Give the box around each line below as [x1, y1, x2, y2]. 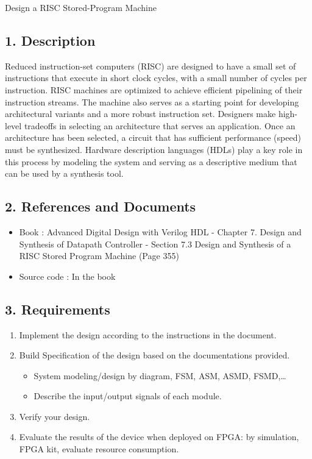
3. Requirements [5, 299, 110, 318]
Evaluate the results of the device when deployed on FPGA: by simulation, [19, 430, 299, 443]
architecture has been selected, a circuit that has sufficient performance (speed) [5, 131, 301, 144]
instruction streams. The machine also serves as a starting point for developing [5, 95, 299, 108]
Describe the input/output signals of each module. [34, 390, 222, 402]
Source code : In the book [19, 269, 116, 282]
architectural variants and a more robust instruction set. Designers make [5, 107, 276, 120]
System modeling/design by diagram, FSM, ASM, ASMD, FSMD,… [34, 369, 286, 382]
